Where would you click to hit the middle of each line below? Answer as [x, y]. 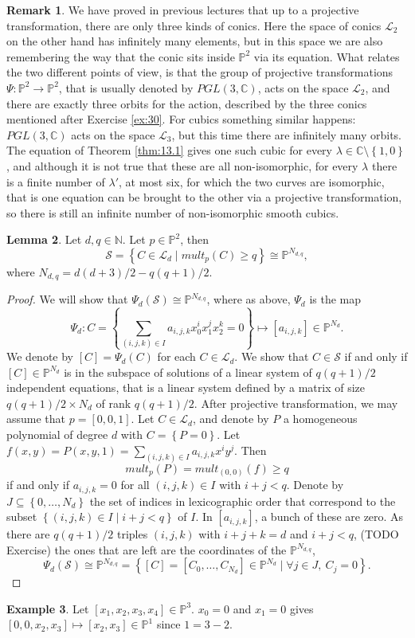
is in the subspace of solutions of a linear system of [188, 372]
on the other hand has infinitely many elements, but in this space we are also [195, 41]
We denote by [40, 356]
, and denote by [231, 419]
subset [22, 517]
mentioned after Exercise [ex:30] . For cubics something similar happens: [181, 119]
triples [132, 534]
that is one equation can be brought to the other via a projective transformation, [204, 197]
